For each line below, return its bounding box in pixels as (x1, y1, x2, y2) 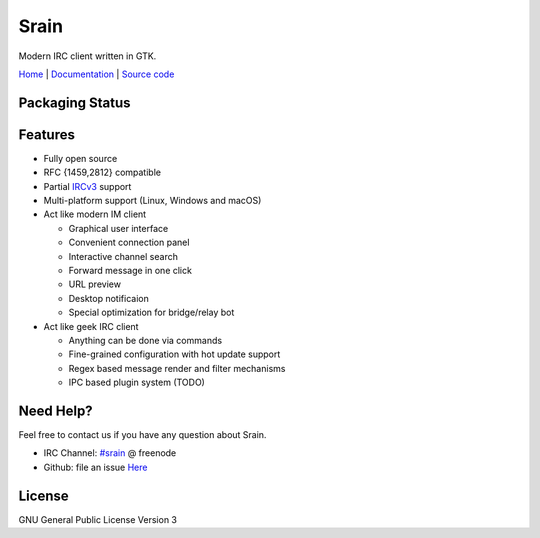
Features (18, 126, 75, 143)
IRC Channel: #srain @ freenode (43, 447, 177, 459)
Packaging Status (18, 94, 131, 111)
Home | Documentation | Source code (18, 68, 175, 80)
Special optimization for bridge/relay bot (68, 306, 235, 319)
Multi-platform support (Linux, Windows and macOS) (43, 195, 262, 207)
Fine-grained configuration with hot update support (68, 348, 281, 360)
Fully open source (43, 152, 118, 164)
